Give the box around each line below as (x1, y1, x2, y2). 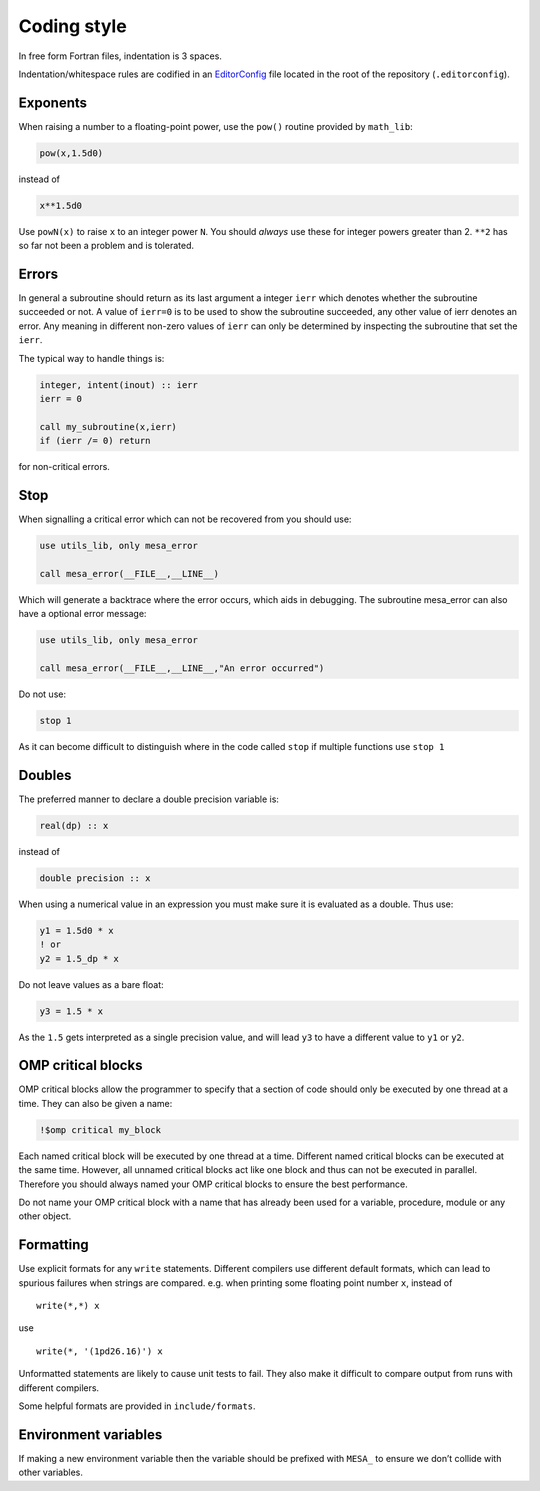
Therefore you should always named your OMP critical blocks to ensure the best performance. (18, 1178, 409, 1190)
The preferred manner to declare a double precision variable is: (18, 793, 280, 805)
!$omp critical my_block (39, 1124, 162, 1135)
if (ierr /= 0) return (39, 435, 151, 447)
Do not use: (18, 688, 67, 700)
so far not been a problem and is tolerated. (18, 240, 195, 252)
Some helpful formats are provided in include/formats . (18, 1400, 256, 1412)
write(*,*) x (36, 1300, 100, 1312)
